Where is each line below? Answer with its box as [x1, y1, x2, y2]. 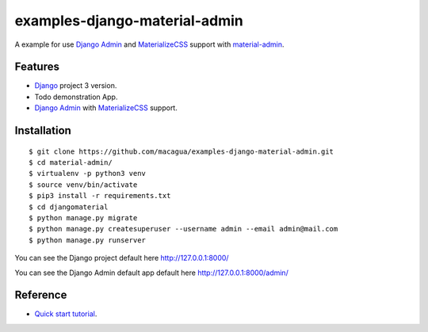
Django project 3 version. [34, 81, 117, 90]
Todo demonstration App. [34, 92, 118, 101]
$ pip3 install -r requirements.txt [29, 191, 171, 200]
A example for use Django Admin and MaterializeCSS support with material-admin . [14, 40, 285, 49]
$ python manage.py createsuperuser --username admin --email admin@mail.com [29, 224, 338, 234]
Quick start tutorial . [34, 309, 97, 319]
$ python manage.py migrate [29, 213, 138, 222]
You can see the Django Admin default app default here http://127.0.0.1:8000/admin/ [14, 268, 289, 277]
